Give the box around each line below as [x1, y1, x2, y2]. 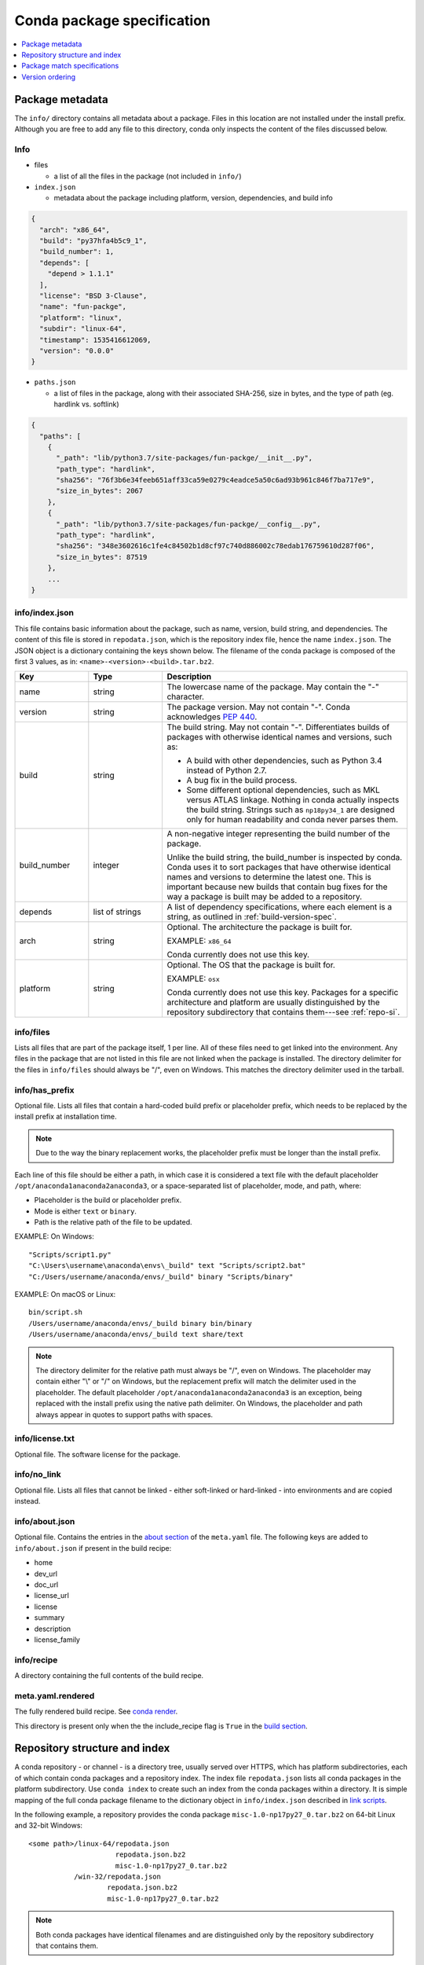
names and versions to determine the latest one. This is [166, 872, 372, 883]
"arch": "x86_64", [39, 225, 110, 234]
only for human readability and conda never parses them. [186, 814, 399, 825]
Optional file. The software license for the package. [14, 1449, 181, 1459]
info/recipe [14, 1655, 58, 1666]
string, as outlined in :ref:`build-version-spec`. [166, 912, 337, 923]
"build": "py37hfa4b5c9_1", [39, 237, 148, 245]
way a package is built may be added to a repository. [166, 891, 363, 902]
